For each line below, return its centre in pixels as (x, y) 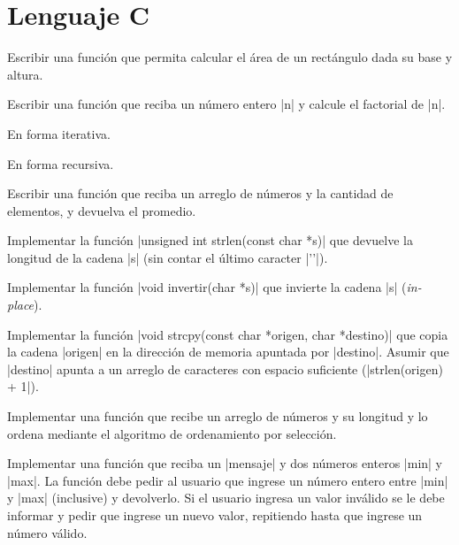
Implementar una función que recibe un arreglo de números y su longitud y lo (218, 416)
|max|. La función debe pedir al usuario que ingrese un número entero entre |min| (228, 480)
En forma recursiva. (61, 163)
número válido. (47, 532)
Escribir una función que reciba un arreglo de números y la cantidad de (200, 193)
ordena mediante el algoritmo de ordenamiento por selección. (172, 433)
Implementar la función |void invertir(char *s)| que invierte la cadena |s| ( (207, 287)
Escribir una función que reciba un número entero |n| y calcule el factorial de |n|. (226, 104)
